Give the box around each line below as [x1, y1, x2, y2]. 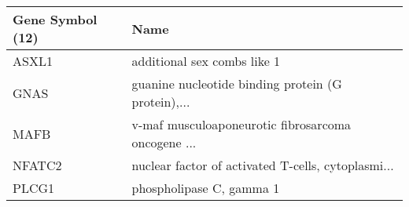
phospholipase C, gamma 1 [131, 179, 280, 197]
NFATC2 [13, 156, 62, 174]
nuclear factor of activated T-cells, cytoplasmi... [131, 156, 394, 174]
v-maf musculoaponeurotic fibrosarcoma [131, 115, 352, 133]
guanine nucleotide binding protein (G [131, 74, 342, 93]
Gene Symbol [13, 10, 98, 28]
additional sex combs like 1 [131, 52, 281, 70]
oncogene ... [131, 133, 197, 151]
